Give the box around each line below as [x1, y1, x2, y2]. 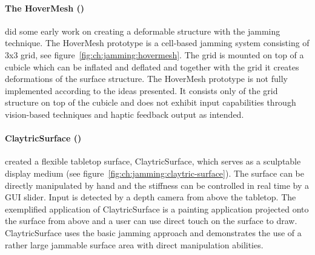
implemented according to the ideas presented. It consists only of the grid [5, 84, 278, 97]
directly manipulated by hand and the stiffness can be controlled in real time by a [5, 178, 310, 191]
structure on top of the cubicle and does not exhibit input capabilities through [5, 96, 296, 109]
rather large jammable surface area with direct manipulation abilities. [5, 238, 264, 251]
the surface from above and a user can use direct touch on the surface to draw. [5, 214, 297, 227]
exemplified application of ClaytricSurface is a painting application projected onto [5, 202, 309, 215]
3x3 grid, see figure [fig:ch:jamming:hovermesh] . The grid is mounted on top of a [5, 48, 304, 61]
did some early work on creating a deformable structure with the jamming [5, 24, 280, 37]
